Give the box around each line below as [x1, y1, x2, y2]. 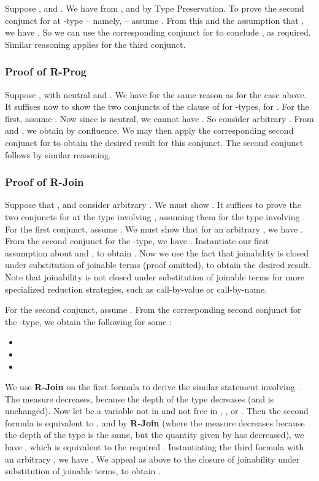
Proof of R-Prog [5, 64, 87, 79]
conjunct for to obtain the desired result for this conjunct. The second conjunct [5, 136, 304, 148]
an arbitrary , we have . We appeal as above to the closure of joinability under [5, 452, 300, 465]
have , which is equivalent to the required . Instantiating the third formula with [5, 441, 304, 453]
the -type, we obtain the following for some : [5, 315, 172, 328]
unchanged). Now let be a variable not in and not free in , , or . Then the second [5, 404, 309, 417]
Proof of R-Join [5, 174, 84, 190]
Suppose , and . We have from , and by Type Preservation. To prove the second [5, 2, 304, 14]
